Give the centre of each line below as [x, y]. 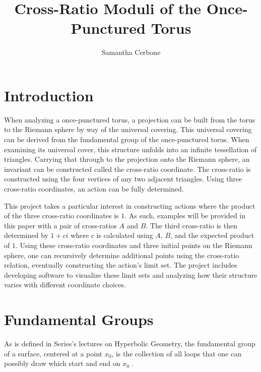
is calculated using [125, 235]
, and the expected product [212, 235]
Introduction [49, 95]
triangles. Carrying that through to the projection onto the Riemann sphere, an [127, 159]
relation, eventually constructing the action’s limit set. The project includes [121, 265]
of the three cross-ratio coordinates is [61, 215]
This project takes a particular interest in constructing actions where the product [130, 205]
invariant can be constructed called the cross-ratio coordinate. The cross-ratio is [127, 169]
